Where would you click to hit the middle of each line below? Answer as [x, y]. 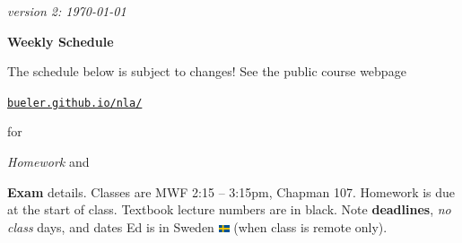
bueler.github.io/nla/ [75, 103]
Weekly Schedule [61, 41]
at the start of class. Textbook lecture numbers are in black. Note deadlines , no [229, 209]
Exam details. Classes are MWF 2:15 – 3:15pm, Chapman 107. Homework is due [231, 191]
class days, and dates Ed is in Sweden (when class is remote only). [197, 226]
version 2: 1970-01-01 [67, 11]
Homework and [48, 162]
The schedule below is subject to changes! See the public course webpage [207, 71]
